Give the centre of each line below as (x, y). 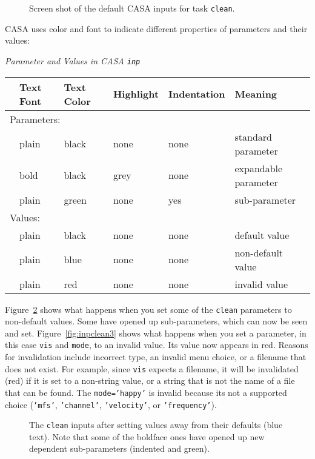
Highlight (136, 94)
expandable (259, 168)
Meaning (256, 94)
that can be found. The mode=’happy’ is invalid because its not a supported (146, 392)
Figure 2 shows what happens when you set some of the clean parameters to (148, 309)
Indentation (197, 94)
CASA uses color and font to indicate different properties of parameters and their (156, 28)
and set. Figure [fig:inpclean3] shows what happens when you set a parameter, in (156, 333)
